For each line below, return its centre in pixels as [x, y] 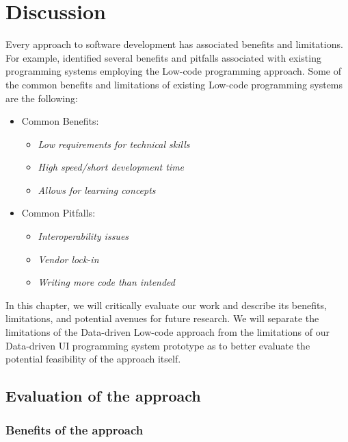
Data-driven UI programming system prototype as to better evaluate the [158, 345]
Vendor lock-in [68, 259]
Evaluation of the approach [103, 396]
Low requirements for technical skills [114, 144]
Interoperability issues [83, 236]
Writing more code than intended [106, 282]
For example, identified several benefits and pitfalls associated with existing [163, 57]
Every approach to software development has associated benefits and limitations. [174, 44]
